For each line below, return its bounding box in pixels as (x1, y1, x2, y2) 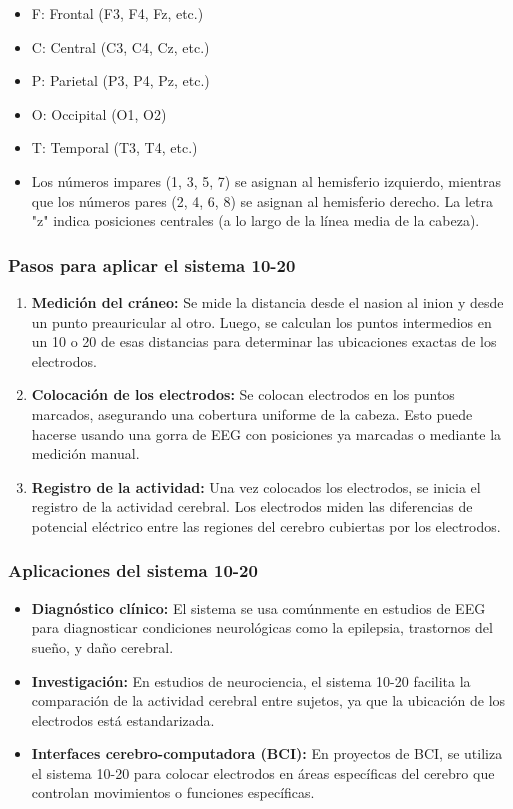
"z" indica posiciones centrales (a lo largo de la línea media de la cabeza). (31, 210, 480, 231)
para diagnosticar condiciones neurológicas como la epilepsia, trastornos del (31, 617, 493, 638)
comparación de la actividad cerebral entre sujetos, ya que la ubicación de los (31, 690, 506, 711)
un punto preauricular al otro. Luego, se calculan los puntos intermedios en (31, 311, 492, 332)
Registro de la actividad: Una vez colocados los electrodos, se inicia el (31, 476, 481, 497)
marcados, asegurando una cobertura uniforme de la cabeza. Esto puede (31, 403, 473, 424)
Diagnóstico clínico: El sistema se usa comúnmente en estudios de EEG (31, 597, 486, 618)
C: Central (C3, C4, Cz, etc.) (31, 36, 210, 57)
